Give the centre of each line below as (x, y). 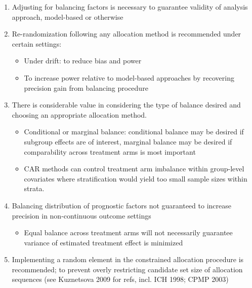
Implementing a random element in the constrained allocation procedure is (128, 259)
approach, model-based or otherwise (68, 16)
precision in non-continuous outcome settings (81, 215)
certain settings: (37, 43)
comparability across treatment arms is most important (110, 151)
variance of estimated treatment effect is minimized (103, 242)
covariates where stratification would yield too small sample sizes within (136, 178)
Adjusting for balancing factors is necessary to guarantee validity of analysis (130, 7)
